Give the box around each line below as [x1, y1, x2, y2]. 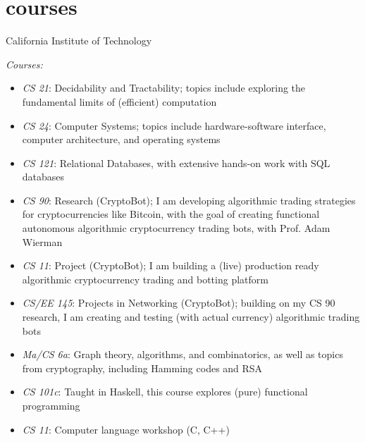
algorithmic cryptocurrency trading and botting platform [22, 271, 268, 286]
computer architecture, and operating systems [22, 132, 221, 147]
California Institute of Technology [6, 33, 152, 48]
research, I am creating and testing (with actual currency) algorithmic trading [22, 309, 360, 324]
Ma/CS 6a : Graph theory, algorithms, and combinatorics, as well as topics [22, 347, 343, 362]
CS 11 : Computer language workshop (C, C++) [22, 422, 230, 436]
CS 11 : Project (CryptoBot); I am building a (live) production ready [22, 258, 319, 273]
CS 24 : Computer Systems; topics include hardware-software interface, [22, 118, 326, 133]
